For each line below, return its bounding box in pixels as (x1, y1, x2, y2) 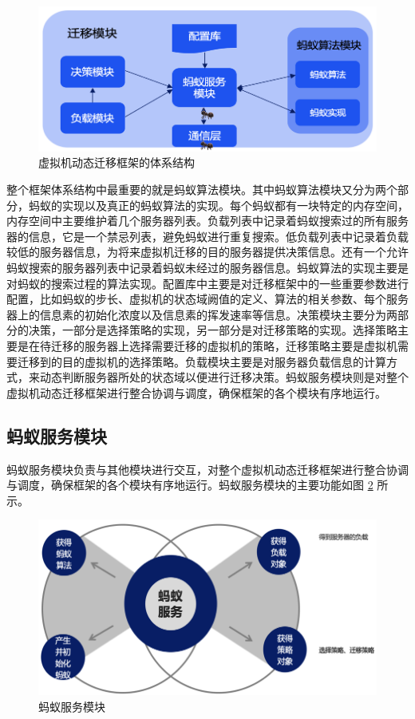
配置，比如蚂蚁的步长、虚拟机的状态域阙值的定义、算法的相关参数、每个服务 (6, 290, 409, 307)
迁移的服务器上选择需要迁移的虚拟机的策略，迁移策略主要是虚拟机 (50, 337, 397, 354)
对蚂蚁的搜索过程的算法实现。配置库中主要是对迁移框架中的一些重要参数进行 (6, 275, 409, 291)
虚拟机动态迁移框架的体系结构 (38, 154, 195, 171)
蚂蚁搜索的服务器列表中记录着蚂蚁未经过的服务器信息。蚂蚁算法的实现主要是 (6, 259, 409, 275)
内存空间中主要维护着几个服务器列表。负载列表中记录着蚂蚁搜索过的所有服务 (6, 212, 409, 229)
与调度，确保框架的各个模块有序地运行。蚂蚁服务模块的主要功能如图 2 (6, 476, 373, 493)
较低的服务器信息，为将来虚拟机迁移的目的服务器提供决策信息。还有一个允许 (6, 243, 409, 260)
